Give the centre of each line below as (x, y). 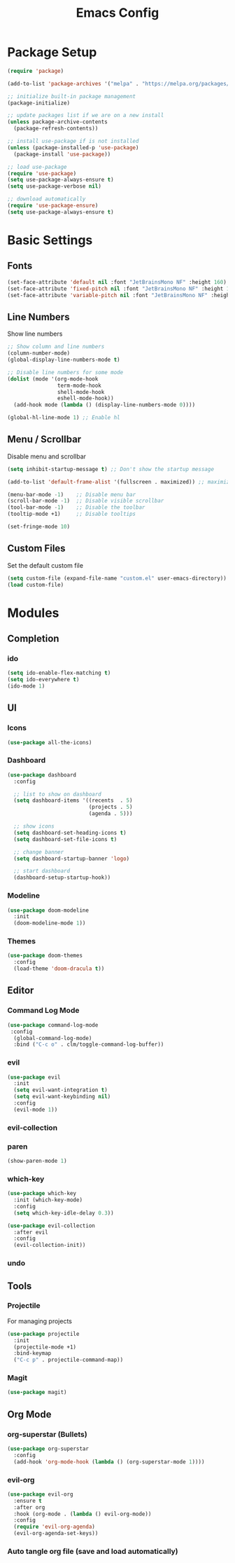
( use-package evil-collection (51, 1226)
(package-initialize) (39, 103)
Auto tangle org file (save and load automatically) (93, 1552)
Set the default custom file (45, 565)
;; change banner (39, 852)
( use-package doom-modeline (48, 910)
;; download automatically (47, 199)
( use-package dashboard (42, 775)
